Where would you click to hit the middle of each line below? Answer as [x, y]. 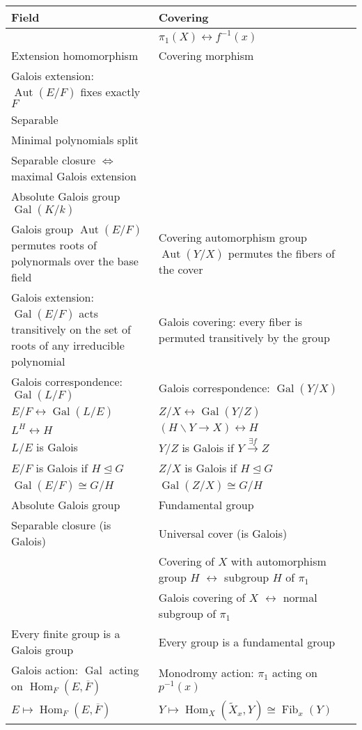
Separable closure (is [61, 525]
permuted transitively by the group [244, 337]
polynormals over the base [75, 261]
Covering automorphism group [233, 237]
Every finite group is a [66, 634]
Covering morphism [206, 55]
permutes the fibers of [281, 253]
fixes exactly [110, 92]
